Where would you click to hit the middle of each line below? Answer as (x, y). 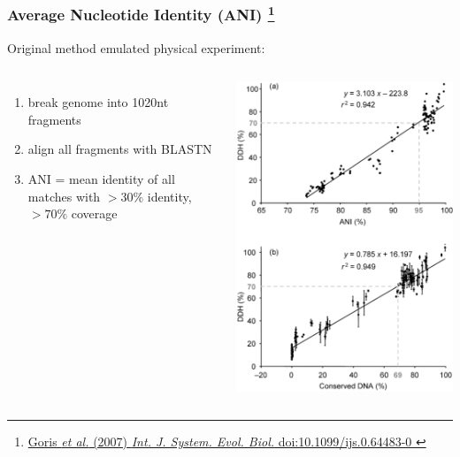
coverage (94, 213)
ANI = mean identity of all (101, 179)
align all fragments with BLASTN (120, 149)
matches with (64, 196)
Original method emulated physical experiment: (136, 47)
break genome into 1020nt (98, 102)
